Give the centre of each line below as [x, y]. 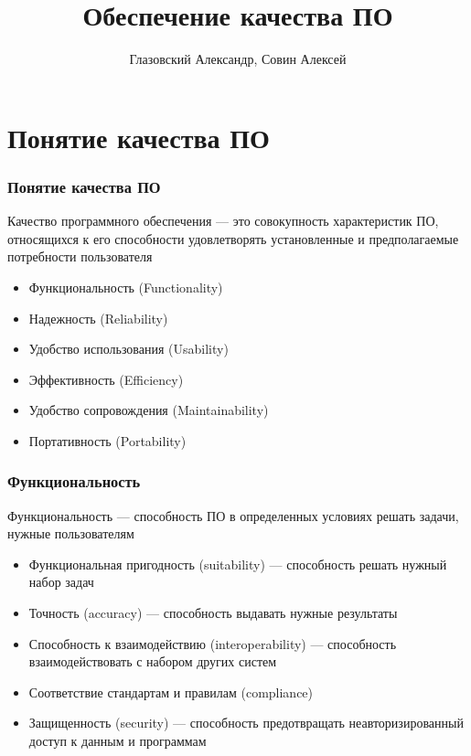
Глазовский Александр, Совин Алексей [238, 59]
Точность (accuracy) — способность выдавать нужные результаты [213, 613]
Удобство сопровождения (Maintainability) [149, 410]
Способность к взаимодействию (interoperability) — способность [213, 643]
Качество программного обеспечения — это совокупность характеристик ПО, [223, 221]
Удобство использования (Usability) [128, 349]
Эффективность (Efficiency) [106, 379]
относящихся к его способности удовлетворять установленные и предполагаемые [233, 238]
